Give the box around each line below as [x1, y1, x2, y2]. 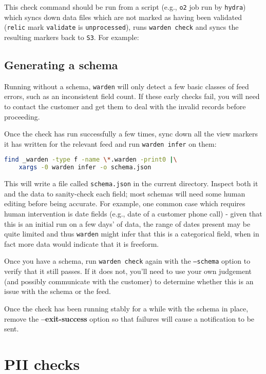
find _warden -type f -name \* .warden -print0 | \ [4, 156, 177, 164]
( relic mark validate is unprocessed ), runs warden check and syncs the [4, 22, 239, 32]
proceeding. [4, 111, 40, 122]
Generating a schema [4, 56, 118, 72]
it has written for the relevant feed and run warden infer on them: [4, 138, 217, 149]
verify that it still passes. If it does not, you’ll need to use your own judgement [4, 266, 252, 277]
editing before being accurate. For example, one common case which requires [4, 198, 245, 209]
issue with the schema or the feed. [4, 286, 111, 297]
